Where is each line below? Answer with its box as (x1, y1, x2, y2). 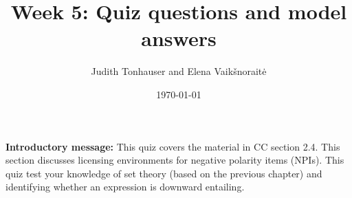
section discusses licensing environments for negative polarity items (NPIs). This (5, 153, 344, 167)
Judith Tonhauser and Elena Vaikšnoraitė (91, 64, 267, 78)
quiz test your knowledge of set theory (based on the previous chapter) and (5, 166, 322, 180)
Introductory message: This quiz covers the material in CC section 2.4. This (5, 139, 340, 153)
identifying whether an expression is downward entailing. (5, 179, 245, 194)
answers (141, 24, 217, 52)
